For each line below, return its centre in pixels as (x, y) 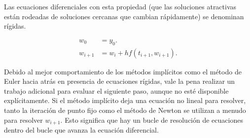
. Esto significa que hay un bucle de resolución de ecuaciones (152, 120)
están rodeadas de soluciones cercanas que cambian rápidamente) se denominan (124, 16)
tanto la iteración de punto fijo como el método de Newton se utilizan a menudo (125, 110)
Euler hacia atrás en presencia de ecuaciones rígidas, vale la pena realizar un (120, 81)
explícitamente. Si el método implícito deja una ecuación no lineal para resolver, (125, 100)
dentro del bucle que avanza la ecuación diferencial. (81, 130)
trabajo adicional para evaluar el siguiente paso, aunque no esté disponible (116, 90)
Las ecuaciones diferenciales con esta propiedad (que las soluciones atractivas (120, 6)
